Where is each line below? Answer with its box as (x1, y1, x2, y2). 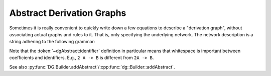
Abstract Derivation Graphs (9, 7, 126, 18)
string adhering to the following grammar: (9, 39, 95, 45)
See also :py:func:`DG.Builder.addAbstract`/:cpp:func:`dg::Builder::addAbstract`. (9, 64, 175, 70)
